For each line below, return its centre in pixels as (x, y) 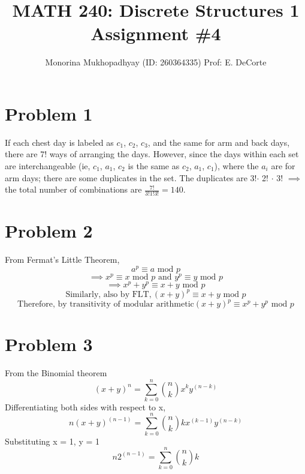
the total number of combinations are (73, 189)
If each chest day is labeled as (59, 142)
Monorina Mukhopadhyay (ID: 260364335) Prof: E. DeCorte (156, 62)
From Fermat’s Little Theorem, (62, 259)
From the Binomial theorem (56, 373)
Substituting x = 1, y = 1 (52, 441)
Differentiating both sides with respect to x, (85, 406)
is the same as (154, 166)
